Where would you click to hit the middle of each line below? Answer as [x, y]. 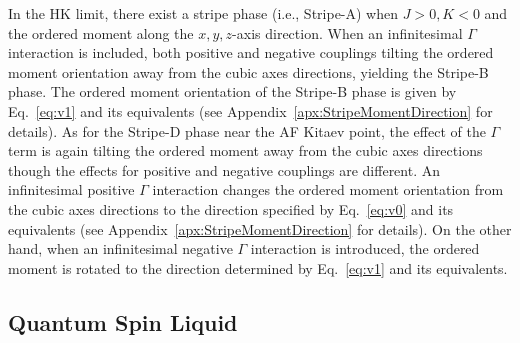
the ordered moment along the [101, 32]
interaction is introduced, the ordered [365, 248]
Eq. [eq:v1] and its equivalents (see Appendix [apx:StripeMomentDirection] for [250, 110]
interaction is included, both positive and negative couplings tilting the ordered [251, 52]
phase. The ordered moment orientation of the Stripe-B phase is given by [232, 91]
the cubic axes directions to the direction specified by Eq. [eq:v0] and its [231, 208]
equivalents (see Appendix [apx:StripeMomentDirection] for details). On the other [260, 228]
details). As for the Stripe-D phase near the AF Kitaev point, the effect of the [247, 130]
